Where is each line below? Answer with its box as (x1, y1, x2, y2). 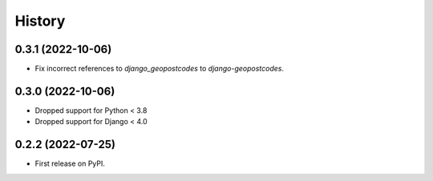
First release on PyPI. (34, 159, 106, 168)
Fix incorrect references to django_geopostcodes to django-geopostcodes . (34, 64, 285, 74)
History (14, 12, 66, 30)
